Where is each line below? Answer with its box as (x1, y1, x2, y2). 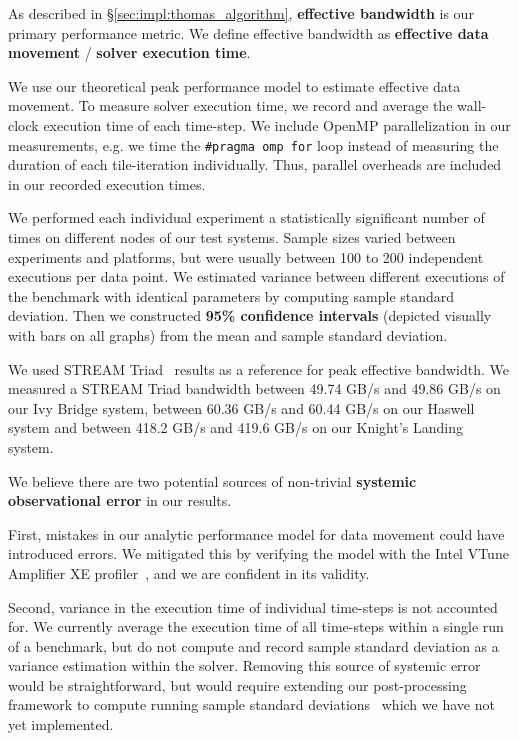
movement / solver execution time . (8, 42, 251, 63)
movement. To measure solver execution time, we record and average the (8, 95, 453, 116)
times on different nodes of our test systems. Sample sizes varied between (8, 227, 456, 247)
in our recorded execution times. (8, 173, 206, 194)
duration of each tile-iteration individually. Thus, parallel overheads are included (8, 154, 502, 175)
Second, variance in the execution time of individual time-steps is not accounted (8, 596, 498, 617)
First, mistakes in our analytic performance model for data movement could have (8, 523, 505, 544)
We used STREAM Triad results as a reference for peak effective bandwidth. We (8, 358, 510, 379)
